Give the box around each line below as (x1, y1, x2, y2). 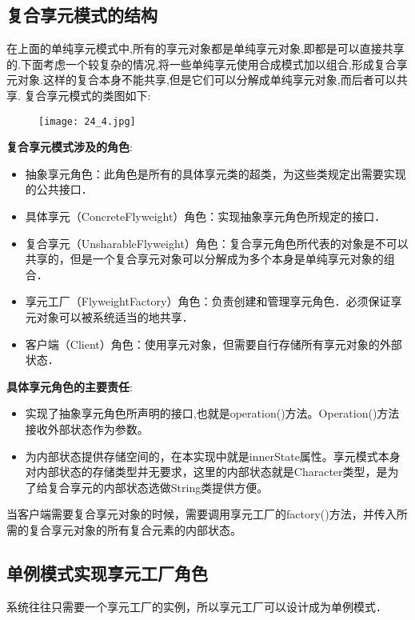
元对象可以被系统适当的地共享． (25, 308, 194, 325)
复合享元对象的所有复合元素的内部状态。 (28, 521, 241, 538)
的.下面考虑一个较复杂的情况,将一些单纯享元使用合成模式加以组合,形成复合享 (6, 55, 408, 72)
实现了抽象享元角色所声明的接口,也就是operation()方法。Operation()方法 (25, 405, 400, 422)
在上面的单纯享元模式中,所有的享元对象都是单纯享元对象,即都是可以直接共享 (6, 40, 405, 57)
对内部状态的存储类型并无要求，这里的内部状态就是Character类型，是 (25, 463, 388, 480)
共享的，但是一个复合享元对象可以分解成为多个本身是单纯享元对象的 (25, 250, 384, 267)
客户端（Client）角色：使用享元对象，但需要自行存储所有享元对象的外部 (25, 335, 402, 352)
